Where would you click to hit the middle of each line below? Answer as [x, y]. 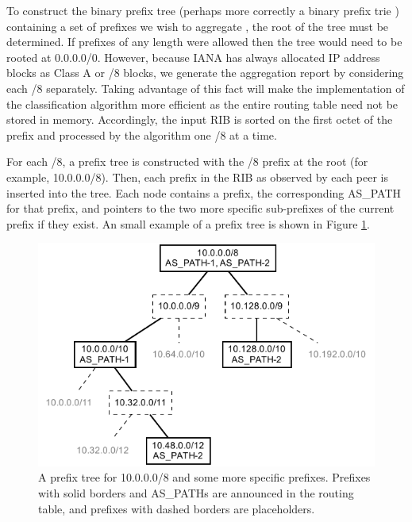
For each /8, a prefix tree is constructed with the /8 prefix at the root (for [187, 161]
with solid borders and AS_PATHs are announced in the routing [196, 492]
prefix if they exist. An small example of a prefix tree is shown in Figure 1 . [188, 223]
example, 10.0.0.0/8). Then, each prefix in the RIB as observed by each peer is [197, 177]
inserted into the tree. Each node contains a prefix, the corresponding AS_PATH [204, 192]
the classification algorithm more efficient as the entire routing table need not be [202, 104]
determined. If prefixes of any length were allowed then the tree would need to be [204, 42]
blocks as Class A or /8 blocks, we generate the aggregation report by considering [205, 73]
